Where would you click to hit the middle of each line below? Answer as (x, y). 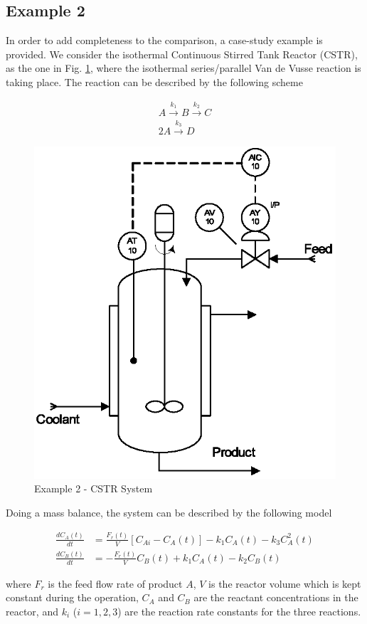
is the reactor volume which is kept (285, 583)
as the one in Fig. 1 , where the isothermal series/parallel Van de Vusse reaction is (183, 68)
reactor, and (32, 612)
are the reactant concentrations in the (276, 597)
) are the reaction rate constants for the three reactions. (239, 612)
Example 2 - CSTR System (94, 488)
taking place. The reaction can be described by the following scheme (154, 81)
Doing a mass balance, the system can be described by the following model (169, 512)
